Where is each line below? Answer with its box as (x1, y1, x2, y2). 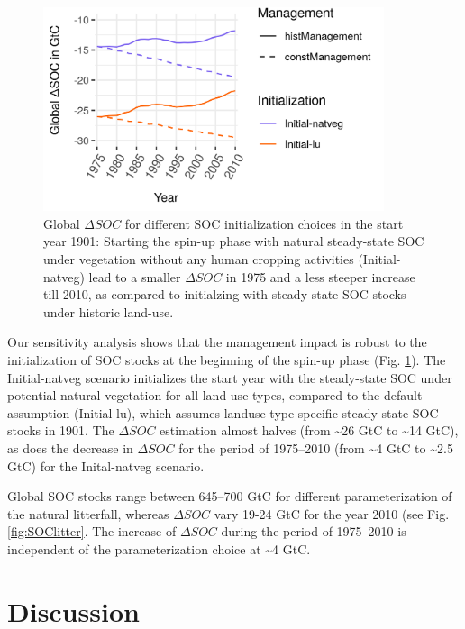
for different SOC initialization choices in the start (124, 214, 404, 232)
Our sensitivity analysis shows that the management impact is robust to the (7, 333, 427, 351)
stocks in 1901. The (7, 421, 114, 440)
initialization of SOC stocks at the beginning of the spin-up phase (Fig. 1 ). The (7, 350, 446, 369)
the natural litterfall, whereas (7, 504, 169, 523)
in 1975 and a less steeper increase (225, 267, 415, 286)
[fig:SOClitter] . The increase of (7, 522, 177, 541)
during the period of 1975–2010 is (221, 522, 406, 541)
